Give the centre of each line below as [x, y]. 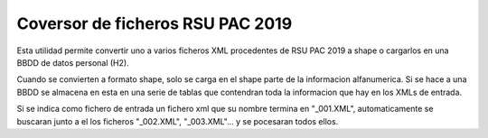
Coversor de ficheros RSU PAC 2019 [155, 23]
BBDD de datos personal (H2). [73, 62]
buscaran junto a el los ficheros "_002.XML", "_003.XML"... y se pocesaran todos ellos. [178, 121]
